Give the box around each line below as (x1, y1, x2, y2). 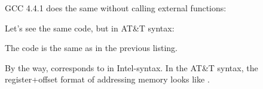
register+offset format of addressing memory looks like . (5, 73, 210, 85)
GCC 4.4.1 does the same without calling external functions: (5, 2, 227, 14)
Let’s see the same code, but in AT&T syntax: (5, 21, 175, 34)
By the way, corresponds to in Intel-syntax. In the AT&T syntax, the (5, 61, 258, 74)
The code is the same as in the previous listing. (5, 42, 178, 54)
